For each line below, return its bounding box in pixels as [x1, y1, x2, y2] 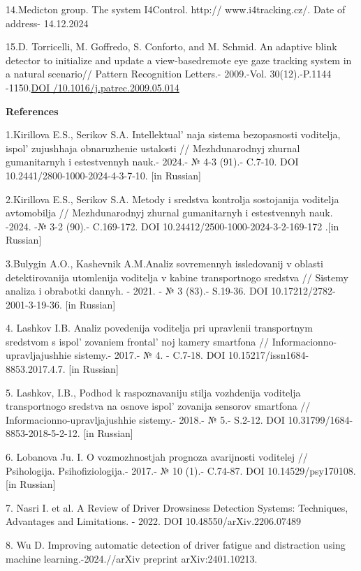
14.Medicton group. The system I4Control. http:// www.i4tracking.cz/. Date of [6, 2, 346, 16]
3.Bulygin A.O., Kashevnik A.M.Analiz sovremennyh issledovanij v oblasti [6, 255, 323, 270]
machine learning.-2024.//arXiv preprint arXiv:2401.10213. [6, 551, 258, 565]
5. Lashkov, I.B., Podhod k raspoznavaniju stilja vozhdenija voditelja [6, 385, 301, 399]
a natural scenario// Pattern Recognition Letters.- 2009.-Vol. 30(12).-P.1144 [6, 66, 332, 81]
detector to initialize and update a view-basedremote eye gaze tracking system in [6, 52, 352, 67]
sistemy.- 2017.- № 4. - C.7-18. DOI [74, 348, 226, 362]
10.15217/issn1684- [228, 348, 309, 362]
